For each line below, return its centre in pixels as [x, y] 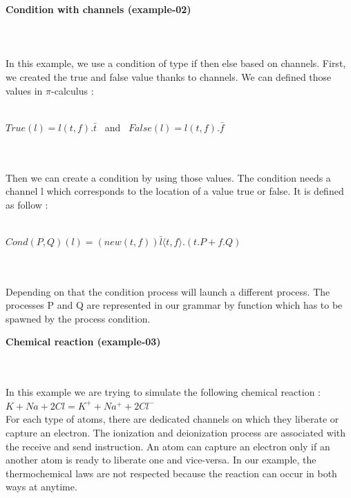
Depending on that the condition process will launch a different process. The [168, 291]
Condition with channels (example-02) [98, 9]
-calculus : [73, 90]
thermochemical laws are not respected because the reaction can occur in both [171, 473]
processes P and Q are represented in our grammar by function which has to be [174, 305]
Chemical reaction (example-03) [83, 342]
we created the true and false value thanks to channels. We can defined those [169, 76]
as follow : [27, 204]
